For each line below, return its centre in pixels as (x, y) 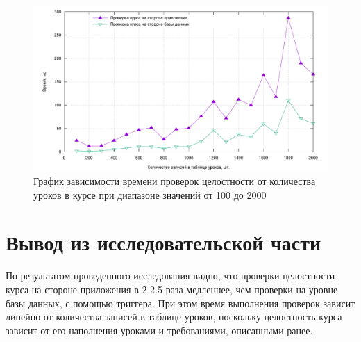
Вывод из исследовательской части (163, 242)
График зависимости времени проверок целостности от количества (175, 181)
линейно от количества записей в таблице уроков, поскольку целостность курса (174, 317)
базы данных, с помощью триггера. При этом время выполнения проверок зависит (180, 303)
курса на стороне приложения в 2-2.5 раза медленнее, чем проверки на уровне (172, 289)
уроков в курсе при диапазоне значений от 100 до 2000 (150, 194)
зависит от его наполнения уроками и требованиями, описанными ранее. (159, 330)
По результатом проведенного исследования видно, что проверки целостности (170, 276)
